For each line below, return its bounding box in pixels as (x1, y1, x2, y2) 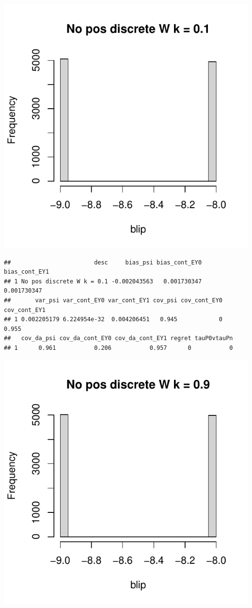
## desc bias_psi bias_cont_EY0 (4, 259, 202, 266)
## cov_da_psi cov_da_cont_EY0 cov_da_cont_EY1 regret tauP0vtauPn (4, 335, 233, 342)
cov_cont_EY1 (4, 306, 46, 313)
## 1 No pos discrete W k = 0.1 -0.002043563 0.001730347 (4, 278, 202, 285)
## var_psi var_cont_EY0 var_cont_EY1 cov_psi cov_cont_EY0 (4, 296, 223, 304)
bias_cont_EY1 (4, 268, 49, 276)
